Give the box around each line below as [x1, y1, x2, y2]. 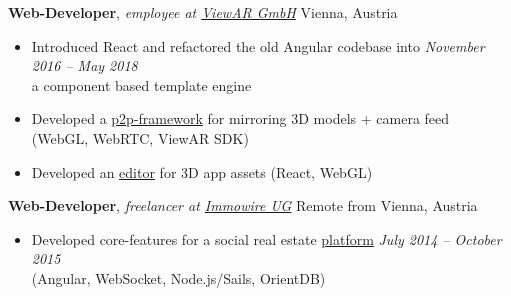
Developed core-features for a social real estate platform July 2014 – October [31, 228, 502, 249]
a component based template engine [31, 74, 252, 95]
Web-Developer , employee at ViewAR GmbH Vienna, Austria [8, 2, 398, 22]
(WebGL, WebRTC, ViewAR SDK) [31, 127, 249, 148]
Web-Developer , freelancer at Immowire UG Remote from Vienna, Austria [8, 195, 478, 216]
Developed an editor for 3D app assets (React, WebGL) [31, 161, 373, 182]
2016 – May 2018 [31, 55, 138, 76]
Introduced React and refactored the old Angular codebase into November [31, 35, 485, 56]
